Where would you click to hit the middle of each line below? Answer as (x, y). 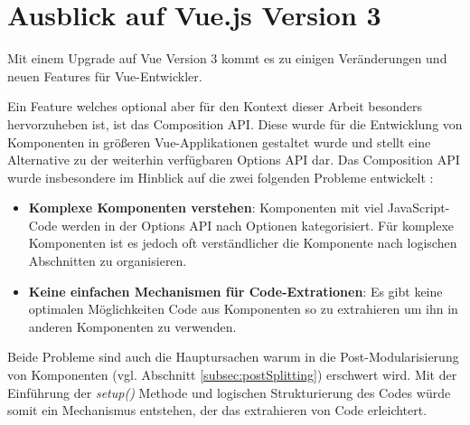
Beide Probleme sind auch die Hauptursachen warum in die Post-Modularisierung (233, 357)
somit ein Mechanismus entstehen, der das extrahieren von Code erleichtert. (217, 410)
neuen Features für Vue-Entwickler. (105, 76)
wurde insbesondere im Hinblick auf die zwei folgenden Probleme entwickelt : (221, 177)
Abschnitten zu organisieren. (108, 261)
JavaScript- (418, 208)
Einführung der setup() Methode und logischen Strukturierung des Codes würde (229, 392)
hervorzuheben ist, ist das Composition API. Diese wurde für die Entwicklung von (235, 123)
